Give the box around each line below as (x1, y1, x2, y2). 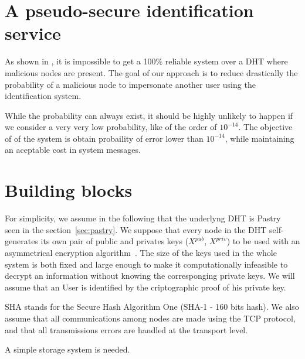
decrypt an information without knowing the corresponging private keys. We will (5, 269, 295, 282)
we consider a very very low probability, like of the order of (5, 121, 217, 133)
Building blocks (5, 178, 133, 202)
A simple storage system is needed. (5, 343, 130, 355)
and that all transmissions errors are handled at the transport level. (5, 323, 248, 336)
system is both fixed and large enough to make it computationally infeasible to (5, 258, 288, 270)
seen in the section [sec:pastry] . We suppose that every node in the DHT (5, 223, 267, 235)
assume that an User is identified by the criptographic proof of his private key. (5, 281, 286, 293)
